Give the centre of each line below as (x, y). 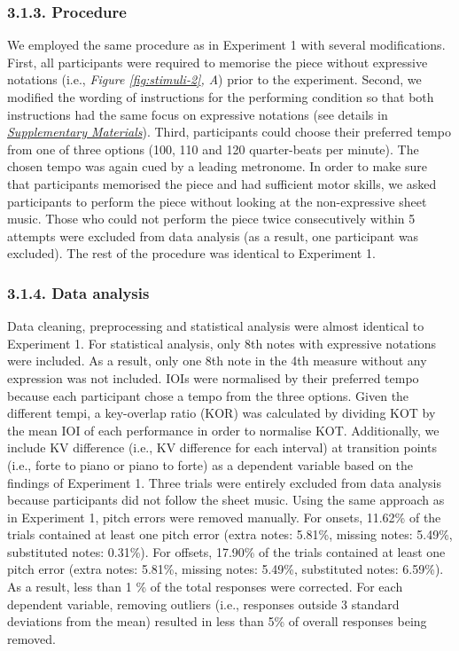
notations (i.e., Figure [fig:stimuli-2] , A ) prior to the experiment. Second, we (214, 79)
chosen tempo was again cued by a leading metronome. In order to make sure (217, 166)
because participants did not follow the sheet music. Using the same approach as (226, 500)
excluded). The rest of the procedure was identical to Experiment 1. (191, 253)
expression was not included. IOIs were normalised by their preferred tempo (213, 377)
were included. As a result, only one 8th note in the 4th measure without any (217, 361)
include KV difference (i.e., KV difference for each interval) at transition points (222, 447)
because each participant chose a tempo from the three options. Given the (208, 395)
